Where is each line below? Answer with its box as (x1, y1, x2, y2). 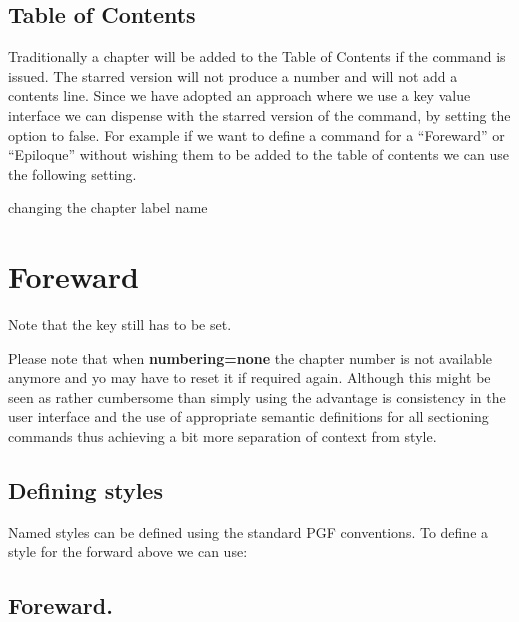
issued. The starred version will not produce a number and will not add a (8, 65, 458, 86)
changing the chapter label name (8, 197, 208, 218)
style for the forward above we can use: (8, 541, 248, 562)
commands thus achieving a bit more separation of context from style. (8, 426, 437, 447)
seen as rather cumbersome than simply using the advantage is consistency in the (8, 386, 506, 407)
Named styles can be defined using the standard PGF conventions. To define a (8, 521, 489, 542)
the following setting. (8, 163, 137, 184)
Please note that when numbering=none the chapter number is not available (8, 347, 492, 368)
